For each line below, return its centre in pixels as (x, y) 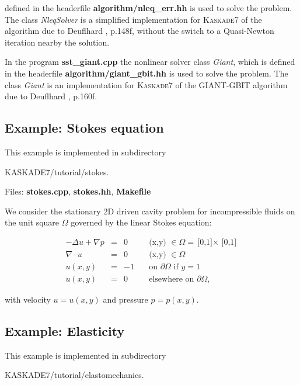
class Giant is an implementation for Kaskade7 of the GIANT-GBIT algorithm (146, 84)
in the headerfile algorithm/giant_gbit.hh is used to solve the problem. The (146, 73)
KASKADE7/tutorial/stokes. (57, 171)
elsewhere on (172, 280)
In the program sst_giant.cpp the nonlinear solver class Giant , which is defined (150, 62)
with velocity (28, 299)
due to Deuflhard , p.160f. (51, 96)
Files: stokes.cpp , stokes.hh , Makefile (78, 191)
